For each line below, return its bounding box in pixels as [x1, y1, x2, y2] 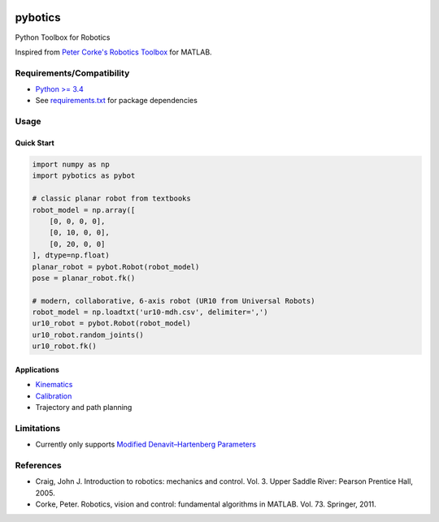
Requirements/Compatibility [15, 67, 130, 79]
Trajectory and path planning [35, 403, 133, 412]
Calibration [35, 390, 72, 401]
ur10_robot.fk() [32, 342, 98, 351]
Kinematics [35, 380, 73, 390]
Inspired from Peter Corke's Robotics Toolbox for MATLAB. [15, 47, 212, 57]
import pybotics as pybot [32, 171, 136, 180]
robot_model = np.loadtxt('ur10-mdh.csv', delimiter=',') [32, 308, 268, 317]
